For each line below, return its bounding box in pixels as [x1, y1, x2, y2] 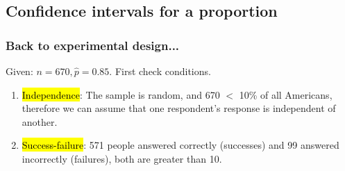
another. [22, 114, 58, 129]
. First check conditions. [109, 64, 211, 78]
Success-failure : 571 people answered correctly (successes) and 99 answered [22, 138, 339, 152]
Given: [6, 64, 33, 78]
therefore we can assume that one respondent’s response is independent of [22, 101, 336, 115]
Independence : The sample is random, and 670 [22, 87, 220, 101]
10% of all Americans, [239, 87, 333, 101]
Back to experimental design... [6, 36, 180, 54]
